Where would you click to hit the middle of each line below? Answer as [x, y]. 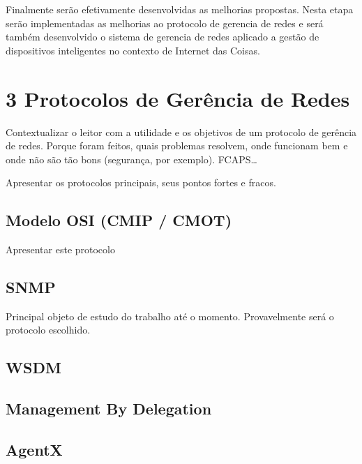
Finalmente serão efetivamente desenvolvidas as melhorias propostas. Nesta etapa [180, 9]
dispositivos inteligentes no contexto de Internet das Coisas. [133, 50]
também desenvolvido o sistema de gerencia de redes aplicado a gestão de [163, 37]
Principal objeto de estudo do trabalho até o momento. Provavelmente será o [170, 316]
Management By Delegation [109, 409]
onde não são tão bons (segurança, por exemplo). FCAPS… [131, 159]
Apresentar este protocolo [60, 249]
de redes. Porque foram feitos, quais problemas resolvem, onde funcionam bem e [177, 145]
